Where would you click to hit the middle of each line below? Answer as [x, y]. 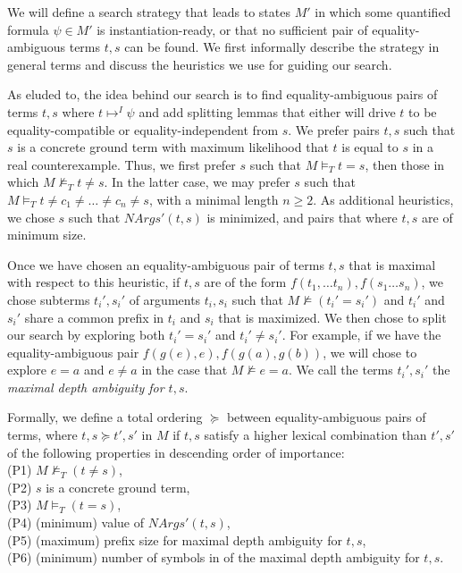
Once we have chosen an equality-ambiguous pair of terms [166, 264]
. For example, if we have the [361, 335]
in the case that [185, 370]
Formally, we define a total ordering [105, 417]
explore [27, 370]
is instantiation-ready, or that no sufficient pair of [232, 29]
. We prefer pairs [334, 129]
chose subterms [49, 299]
